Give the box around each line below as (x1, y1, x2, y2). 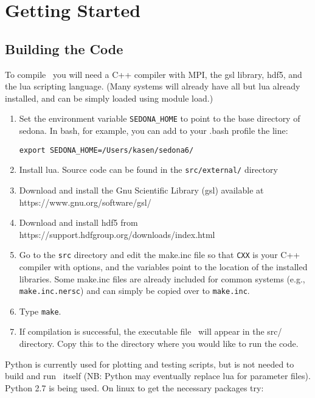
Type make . (19, 304, 61, 317)
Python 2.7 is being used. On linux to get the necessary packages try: (5, 381, 264, 394)
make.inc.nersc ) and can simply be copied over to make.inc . (19, 284, 250, 297)
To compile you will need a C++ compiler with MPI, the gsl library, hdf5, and (5, 68, 302, 80)
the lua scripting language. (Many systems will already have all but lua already (5, 80, 300, 93)
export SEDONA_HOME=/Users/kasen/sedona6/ (19, 145, 194, 155)
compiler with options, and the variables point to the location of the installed (19, 260, 308, 273)
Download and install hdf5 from (19, 216, 138, 229)
